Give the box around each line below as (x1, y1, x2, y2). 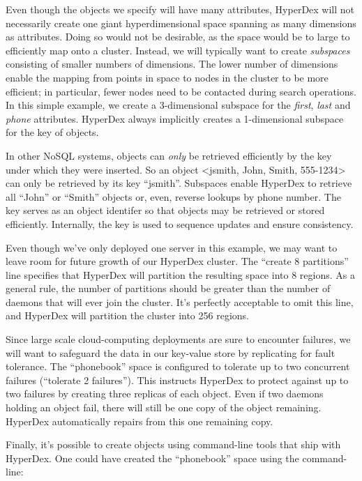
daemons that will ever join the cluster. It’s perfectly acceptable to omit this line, (6, 294, 354, 309)
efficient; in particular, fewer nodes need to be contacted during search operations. (6, 84, 356, 98)
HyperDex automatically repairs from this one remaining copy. (6, 413, 273, 428)
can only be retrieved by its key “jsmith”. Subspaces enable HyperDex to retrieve (6, 176, 352, 190)
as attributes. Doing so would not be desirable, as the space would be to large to (6, 29, 350, 44)
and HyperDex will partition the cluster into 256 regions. (6, 308, 249, 323)
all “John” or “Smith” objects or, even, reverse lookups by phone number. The (6, 189, 341, 204)
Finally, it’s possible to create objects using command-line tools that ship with (6, 437, 341, 452)
